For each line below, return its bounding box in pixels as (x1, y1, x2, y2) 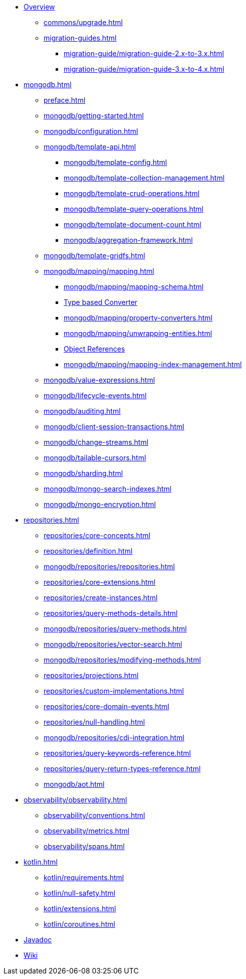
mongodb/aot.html (44, 780, 105, 788)
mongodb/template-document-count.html (64, 220, 201, 229)
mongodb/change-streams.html (44, 438, 149, 446)
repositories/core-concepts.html (44, 531, 150, 540)
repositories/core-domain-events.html (44, 702, 169, 711)
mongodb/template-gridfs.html (44, 251, 145, 260)
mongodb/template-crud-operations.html (64, 189, 200, 198)
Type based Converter (64, 298, 138, 306)
